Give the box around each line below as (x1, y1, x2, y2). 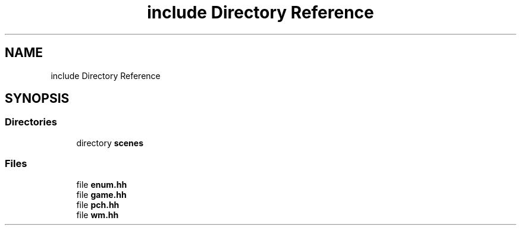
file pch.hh (76, 199, 120, 210)
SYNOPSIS (5, 91, 70, 106)
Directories (5, 116, 57, 128)
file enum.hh (76, 179, 127, 190)
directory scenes (76, 137, 144, 148)
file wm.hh (76, 209, 119, 220)
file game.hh (76, 189, 127, 200)
